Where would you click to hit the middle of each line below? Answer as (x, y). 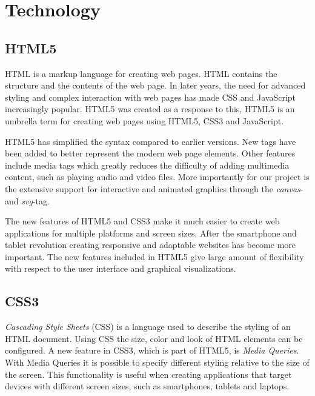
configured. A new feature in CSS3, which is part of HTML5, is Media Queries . (152, 350)
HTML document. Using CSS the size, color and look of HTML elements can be (154, 338)
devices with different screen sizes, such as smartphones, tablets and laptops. (147, 386)
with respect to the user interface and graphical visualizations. (121, 268)
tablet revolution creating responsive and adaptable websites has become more (151, 245)
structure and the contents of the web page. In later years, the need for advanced (155, 85)
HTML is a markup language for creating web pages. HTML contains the (141, 73)
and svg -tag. (27, 200)
